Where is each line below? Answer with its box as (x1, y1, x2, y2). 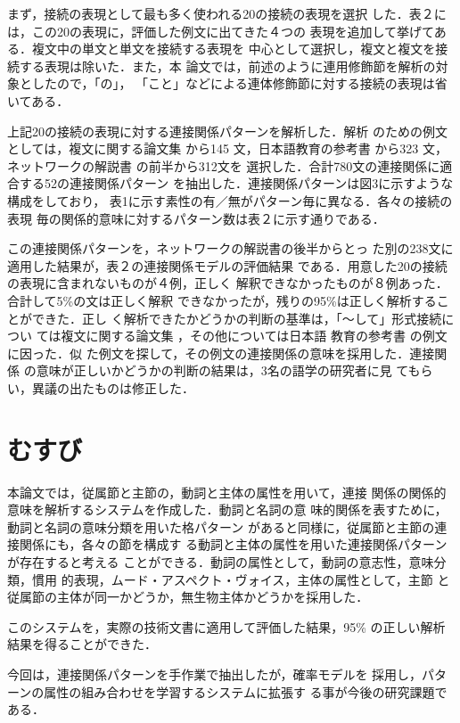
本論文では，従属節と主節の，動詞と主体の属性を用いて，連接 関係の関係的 (7, 482, 447, 501)
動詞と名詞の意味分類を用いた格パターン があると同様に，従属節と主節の (7, 517, 435, 536)
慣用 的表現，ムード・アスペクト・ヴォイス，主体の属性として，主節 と (31, 570, 450, 588)
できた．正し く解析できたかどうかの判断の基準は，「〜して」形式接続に (31, 308, 455, 327)
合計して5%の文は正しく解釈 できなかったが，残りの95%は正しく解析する (7, 291, 437, 309)
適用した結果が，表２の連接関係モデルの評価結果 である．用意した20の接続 (7, 256, 448, 275)
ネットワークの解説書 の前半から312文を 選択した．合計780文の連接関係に (7, 156, 440, 175)
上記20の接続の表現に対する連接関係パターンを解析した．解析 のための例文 (7, 121, 448, 140)
